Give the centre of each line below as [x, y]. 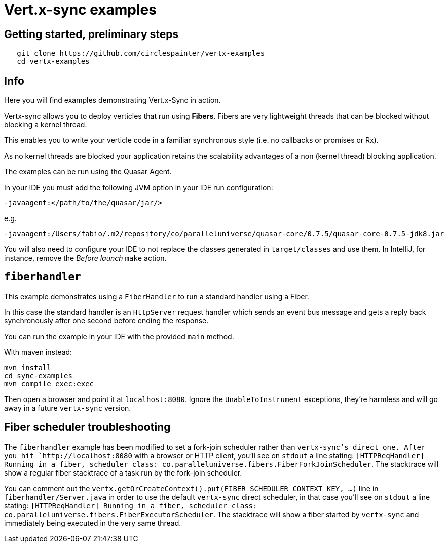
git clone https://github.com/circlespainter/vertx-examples [141, 53]
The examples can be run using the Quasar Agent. [88, 172]
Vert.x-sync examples [80, 10]
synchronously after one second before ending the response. [106, 320]
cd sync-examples [38, 375]
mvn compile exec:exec [49, 384]
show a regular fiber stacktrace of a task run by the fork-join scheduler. [123, 472]
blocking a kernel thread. [46, 125]
